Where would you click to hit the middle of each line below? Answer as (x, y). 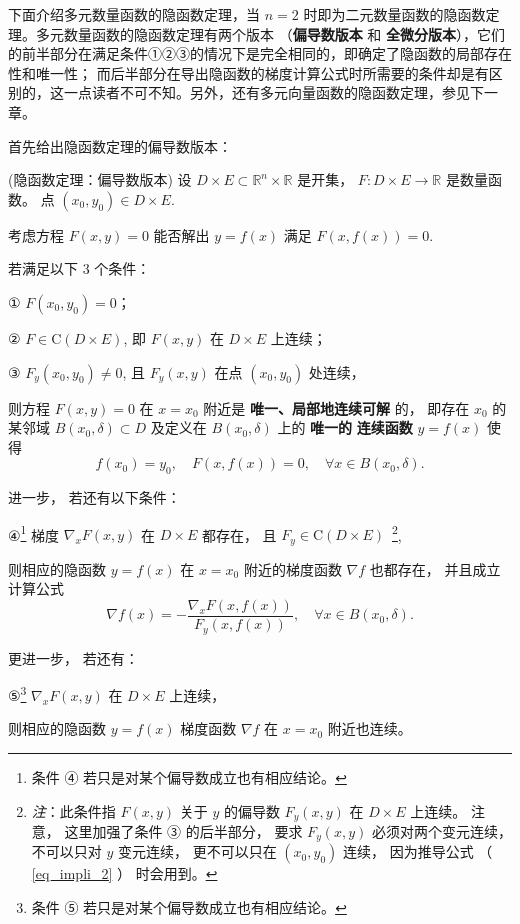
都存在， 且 (239, 534)
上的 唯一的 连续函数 (345, 427)
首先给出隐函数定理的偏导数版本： (120, 145)
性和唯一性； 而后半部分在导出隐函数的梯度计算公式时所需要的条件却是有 (248, 72)
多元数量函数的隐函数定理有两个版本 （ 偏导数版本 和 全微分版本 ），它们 (270, 33)
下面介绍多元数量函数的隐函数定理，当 (134, 14)
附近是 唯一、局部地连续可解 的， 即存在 (336, 407)
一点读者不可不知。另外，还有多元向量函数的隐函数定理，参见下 (273, 92)
